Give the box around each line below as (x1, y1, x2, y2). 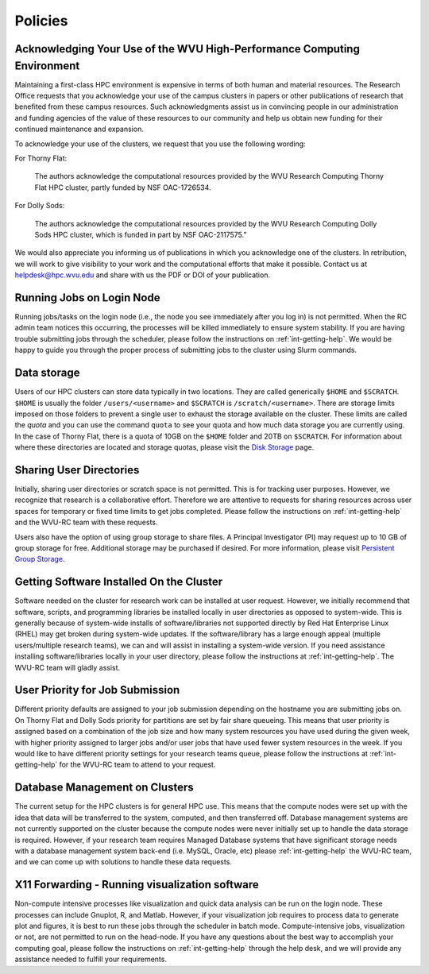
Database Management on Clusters (14, 781, 194, 794)
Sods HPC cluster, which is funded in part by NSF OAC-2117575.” (34, 230, 247, 239)
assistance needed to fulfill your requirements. (14, 954, 167, 964)
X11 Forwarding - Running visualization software (14, 878, 260, 891)
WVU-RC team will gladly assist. (14, 663, 121, 672)
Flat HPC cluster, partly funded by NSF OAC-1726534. (34, 183, 211, 192)
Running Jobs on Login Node (14, 291, 160, 304)
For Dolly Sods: (14, 201, 65, 211)
